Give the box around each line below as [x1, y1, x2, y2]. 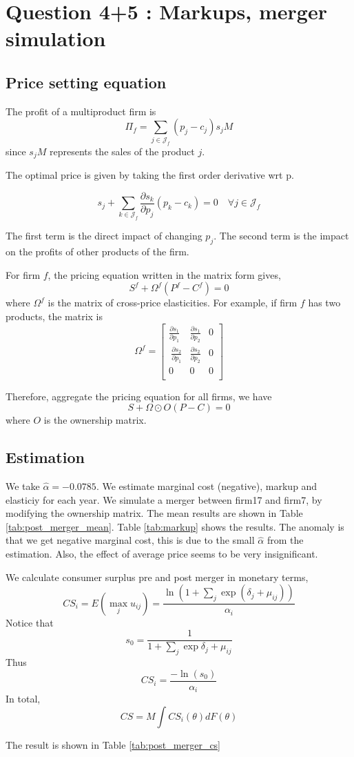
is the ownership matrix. [43, 413, 147, 427]
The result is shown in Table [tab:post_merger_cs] [6, 737, 221, 751]
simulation [6, 24, 106, 52]
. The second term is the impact [214, 228, 349, 243]
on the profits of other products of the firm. [6, 244, 189, 259]
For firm [6, 267, 41, 282]
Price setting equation [6, 71, 167, 92]
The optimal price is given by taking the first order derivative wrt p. [6, 168, 294, 182]
